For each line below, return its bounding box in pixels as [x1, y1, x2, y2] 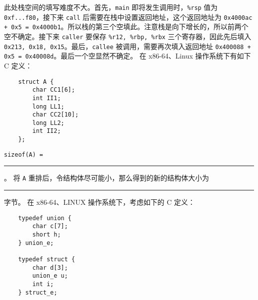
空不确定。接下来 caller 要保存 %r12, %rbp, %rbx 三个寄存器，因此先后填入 [4, 31, 252, 41]
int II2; [32, 127, 61, 135]
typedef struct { [18, 255, 75, 263]
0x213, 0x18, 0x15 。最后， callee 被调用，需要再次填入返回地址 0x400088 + [4, 41, 251, 51]
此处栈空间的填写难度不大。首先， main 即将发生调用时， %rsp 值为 [4, 2, 218, 12]
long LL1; [32, 103, 64, 110]
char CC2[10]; [32, 111, 79, 119]
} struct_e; [18, 289, 58, 296]
